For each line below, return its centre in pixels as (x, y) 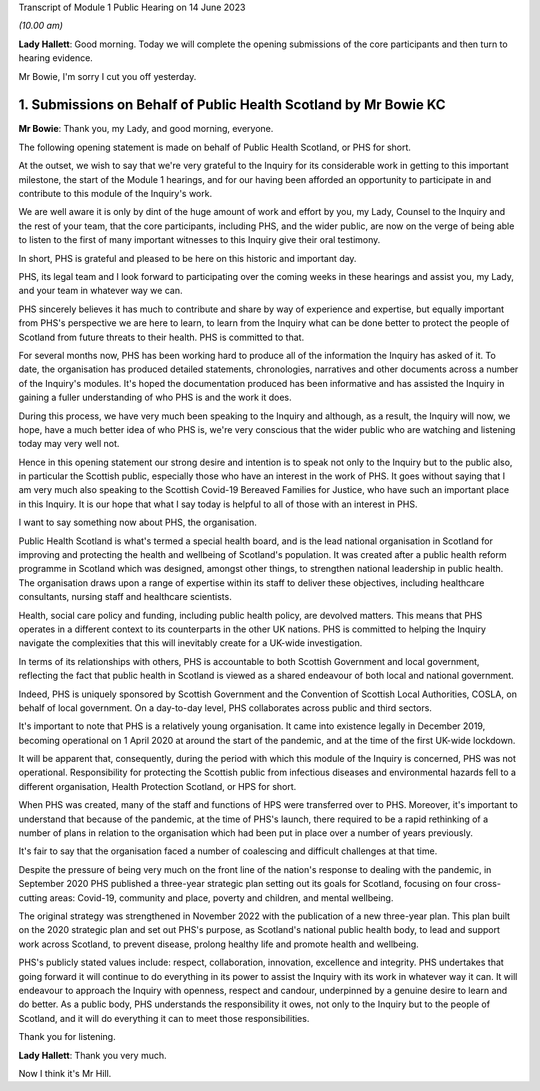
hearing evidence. (56, 58)
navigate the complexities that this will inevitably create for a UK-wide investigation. (190, 643)
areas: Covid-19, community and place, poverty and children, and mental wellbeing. (221, 897)
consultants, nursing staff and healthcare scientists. (125, 597)
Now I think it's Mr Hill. (65, 1073)
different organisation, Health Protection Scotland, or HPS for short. (157, 786)
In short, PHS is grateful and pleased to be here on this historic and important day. (187, 258)
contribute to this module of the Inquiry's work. (115, 194)
